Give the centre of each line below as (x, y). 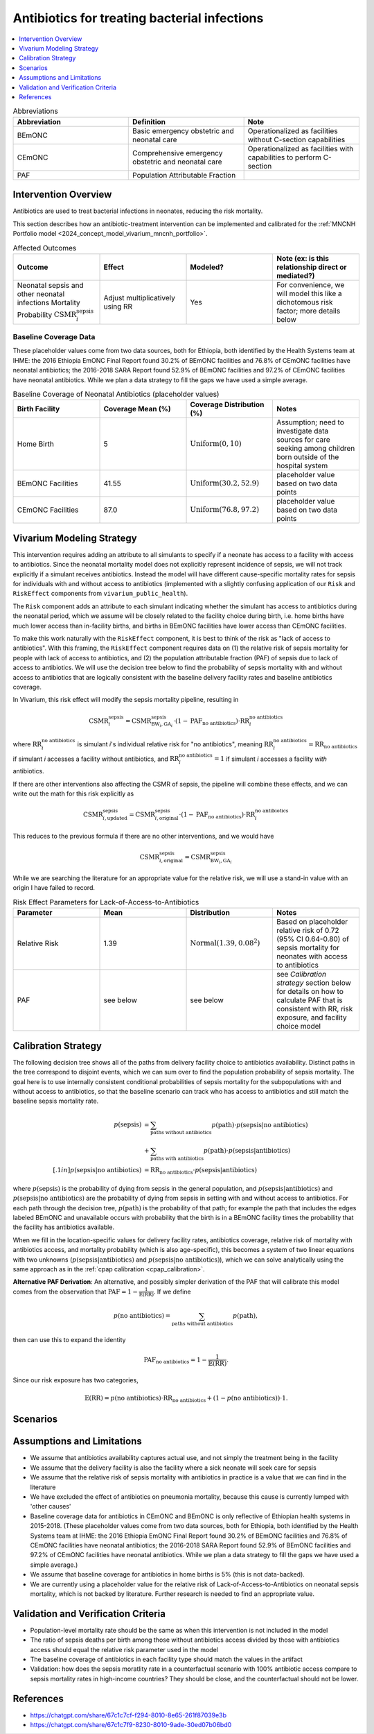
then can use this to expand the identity (69, 1340)
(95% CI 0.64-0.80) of (313, 939)
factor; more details (308, 311)
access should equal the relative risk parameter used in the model (124, 1649)
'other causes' (51, 1506)
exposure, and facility (311, 1018)
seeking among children (315, 449)
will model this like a (309, 293)
